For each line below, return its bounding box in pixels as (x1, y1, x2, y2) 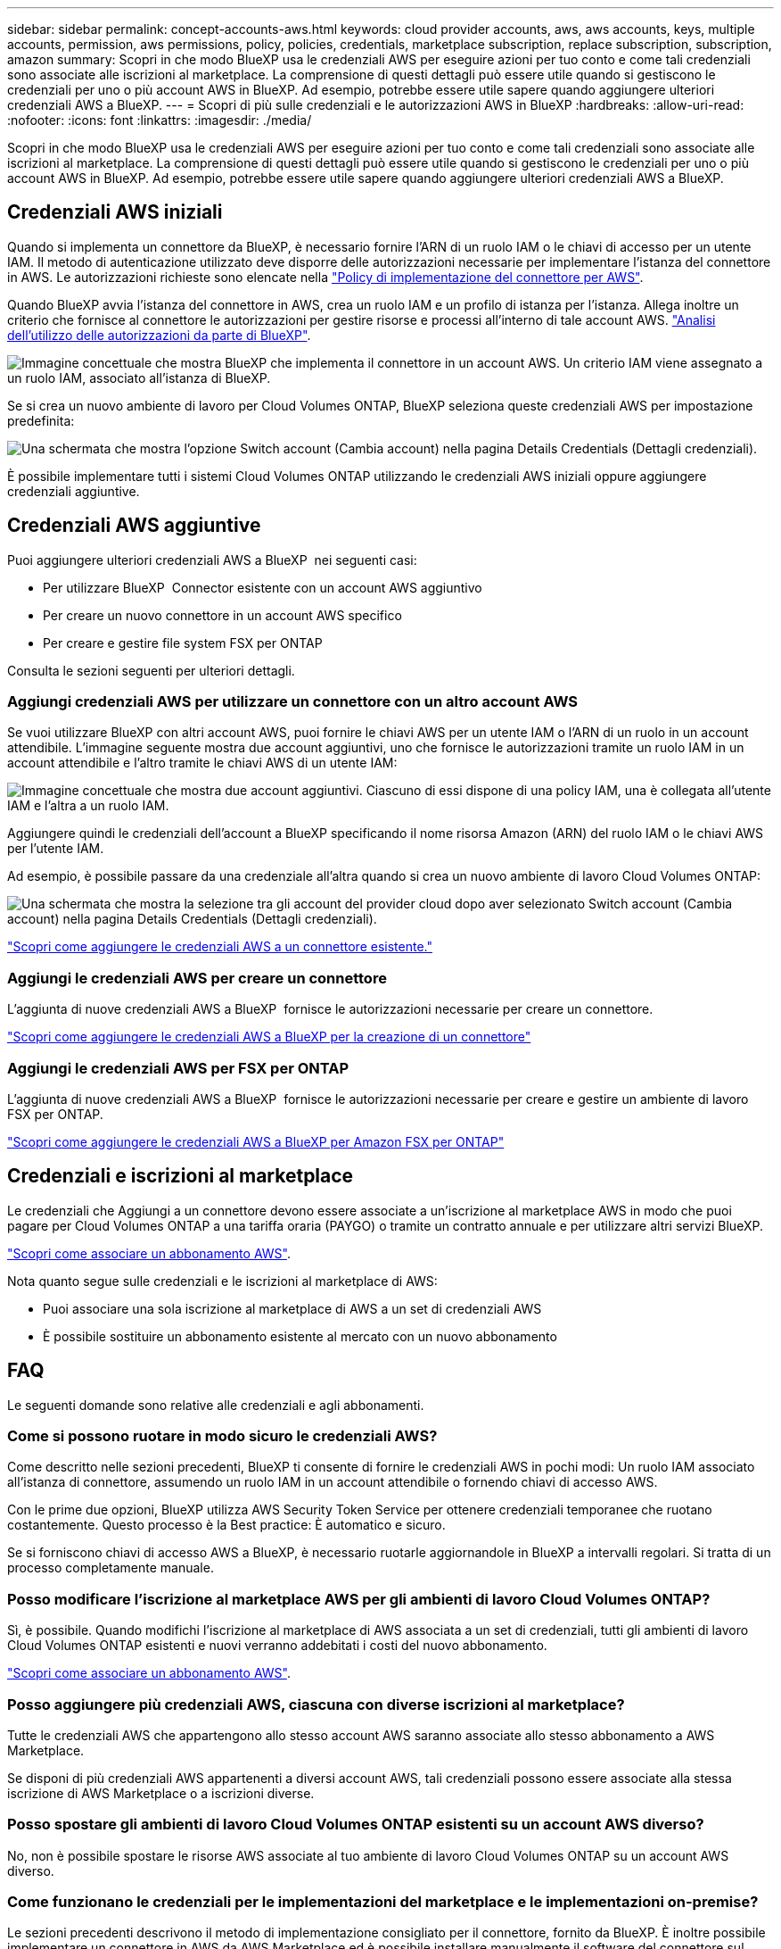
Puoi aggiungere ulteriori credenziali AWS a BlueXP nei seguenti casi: (7, 552, 417, 568)
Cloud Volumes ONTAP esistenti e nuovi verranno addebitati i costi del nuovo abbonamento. (7, 1638, 547, 1654)
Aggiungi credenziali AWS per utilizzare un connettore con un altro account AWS (7, 693, 579, 711)
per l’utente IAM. (7, 841, 104, 857)
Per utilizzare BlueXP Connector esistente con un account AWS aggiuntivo (43, 579, 482, 595)
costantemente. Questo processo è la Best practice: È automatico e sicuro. (7, 1517, 446, 1533)
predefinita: (7, 412, 75, 428)
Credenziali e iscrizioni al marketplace (7, 1165, 354, 1188)
